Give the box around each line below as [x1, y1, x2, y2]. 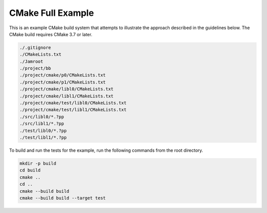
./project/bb [19, 66, 51, 71]
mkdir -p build [19, 161, 56, 166]
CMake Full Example [9, 7, 94, 18]
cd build [19, 168, 41, 173]
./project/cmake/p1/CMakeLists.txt [19, 79, 106, 85]
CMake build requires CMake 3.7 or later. [9, 31, 92, 37]
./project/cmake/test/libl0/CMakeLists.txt [19, 100, 127, 106]
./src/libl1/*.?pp [19, 121, 64, 127]
